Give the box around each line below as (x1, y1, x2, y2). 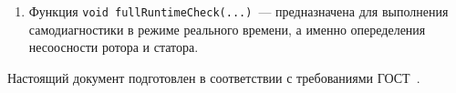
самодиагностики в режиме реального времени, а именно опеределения (28, 19, 426, 38)
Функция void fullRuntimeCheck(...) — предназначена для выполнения (28, 2, 449, 20)
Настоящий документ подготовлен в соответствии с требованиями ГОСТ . (7, 67, 420, 87)
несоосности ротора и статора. (28, 37, 199, 57)
